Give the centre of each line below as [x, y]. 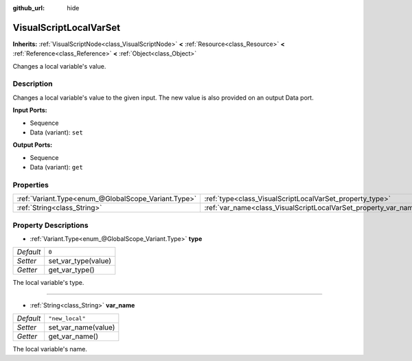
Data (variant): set [57, 132]
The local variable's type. [48, 283]
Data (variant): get [57, 167]
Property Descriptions [50, 225]
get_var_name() [73, 336]
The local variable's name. [50, 349]
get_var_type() [72, 270]
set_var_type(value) [80, 261]
